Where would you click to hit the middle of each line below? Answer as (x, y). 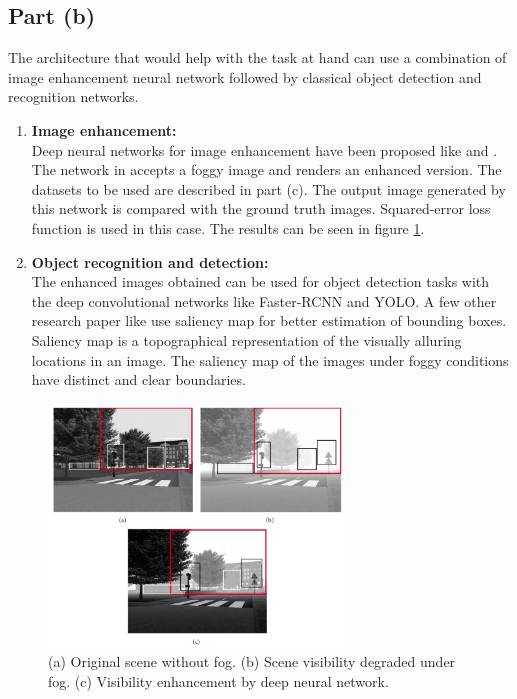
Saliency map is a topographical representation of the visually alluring (246, 339)
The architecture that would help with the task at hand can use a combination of (257, 57)
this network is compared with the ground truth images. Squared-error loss (261, 208)
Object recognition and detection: (150, 261)
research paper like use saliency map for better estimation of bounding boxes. (269, 320)
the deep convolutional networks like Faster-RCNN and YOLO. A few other (264, 300)
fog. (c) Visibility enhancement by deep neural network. (218, 681)
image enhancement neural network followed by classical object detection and (245, 76)
